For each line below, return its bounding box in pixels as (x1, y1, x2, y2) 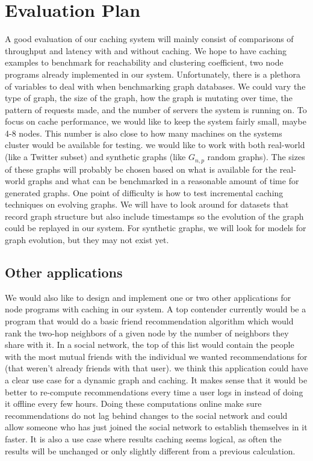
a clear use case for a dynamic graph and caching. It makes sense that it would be (5, 374, 308, 386)
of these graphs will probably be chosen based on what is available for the (5, 162, 277, 175)
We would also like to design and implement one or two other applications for (5, 291, 291, 303)
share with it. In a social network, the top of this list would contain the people (5, 338, 294, 351)
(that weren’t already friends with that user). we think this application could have (5, 362, 308, 374)
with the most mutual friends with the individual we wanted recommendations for (5, 350, 308, 362)
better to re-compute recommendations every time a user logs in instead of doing (5, 385, 303, 398)
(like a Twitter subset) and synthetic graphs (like (5, 150, 186, 163)
